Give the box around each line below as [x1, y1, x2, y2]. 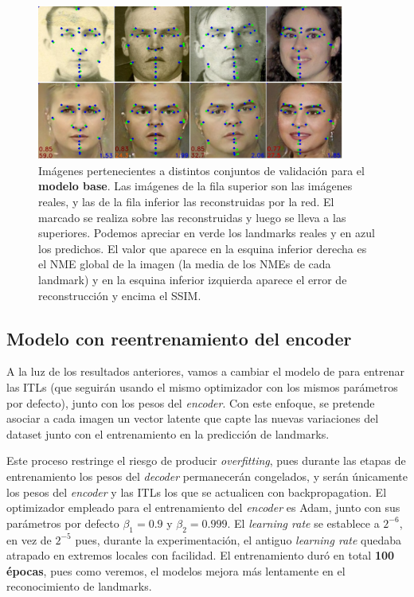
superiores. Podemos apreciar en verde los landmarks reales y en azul [38, 224, 375, 241]
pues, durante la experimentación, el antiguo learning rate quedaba [75, 531, 401, 548]
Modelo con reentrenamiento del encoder [6, 326, 352, 350]
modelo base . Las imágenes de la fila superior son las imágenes [38, 178, 353, 194]
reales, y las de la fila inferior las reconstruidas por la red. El [38, 193, 334, 210]
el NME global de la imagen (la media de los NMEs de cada [38, 256, 331, 272]
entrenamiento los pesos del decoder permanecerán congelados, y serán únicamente [6, 467, 408, 484]
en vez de [6, 531, 52, 548]
